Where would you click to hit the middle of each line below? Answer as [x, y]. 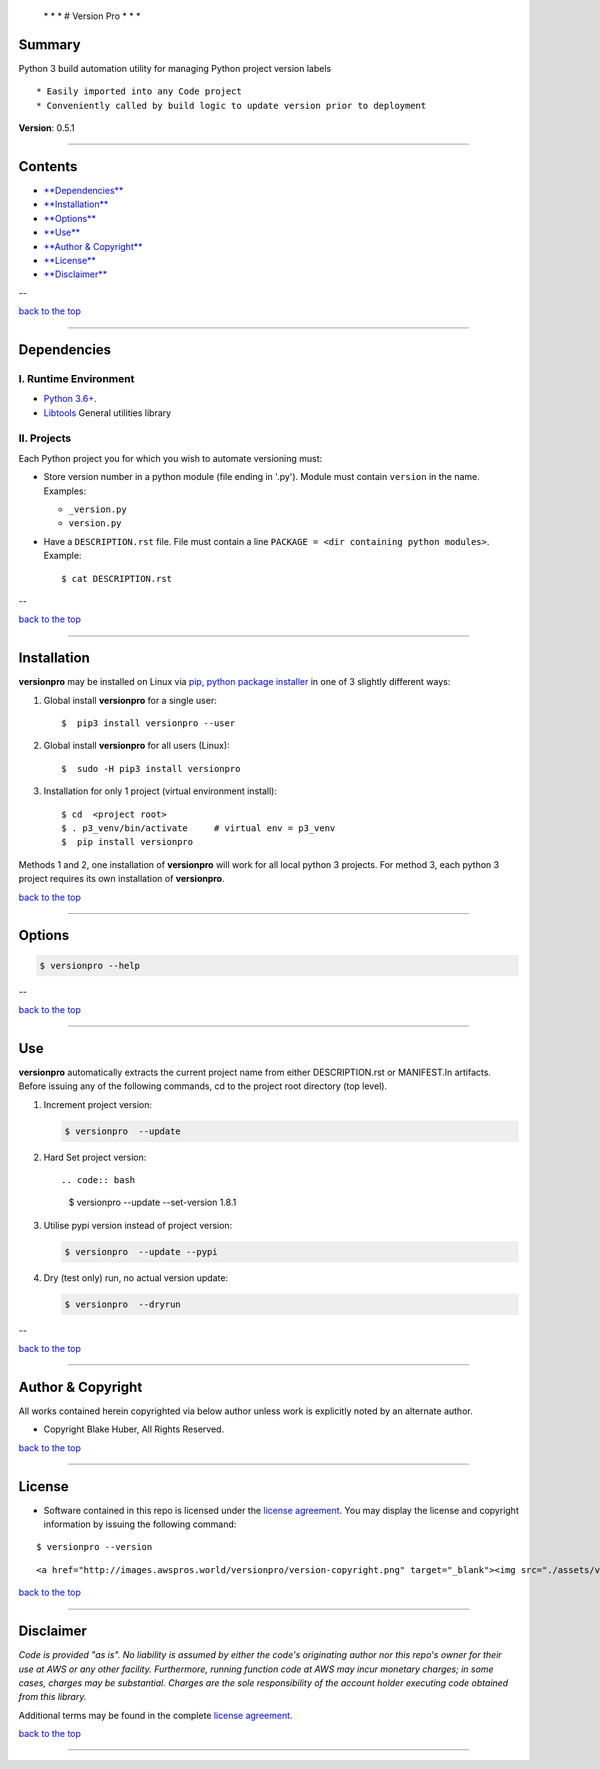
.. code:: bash [98, 1179]
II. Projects [45, 438]
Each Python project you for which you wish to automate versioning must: [170, 458]
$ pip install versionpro [127, 842]
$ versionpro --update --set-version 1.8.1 [152, 1202]
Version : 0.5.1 [46, 128]
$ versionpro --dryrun [123, 1304]
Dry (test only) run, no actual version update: [136, 1277]
